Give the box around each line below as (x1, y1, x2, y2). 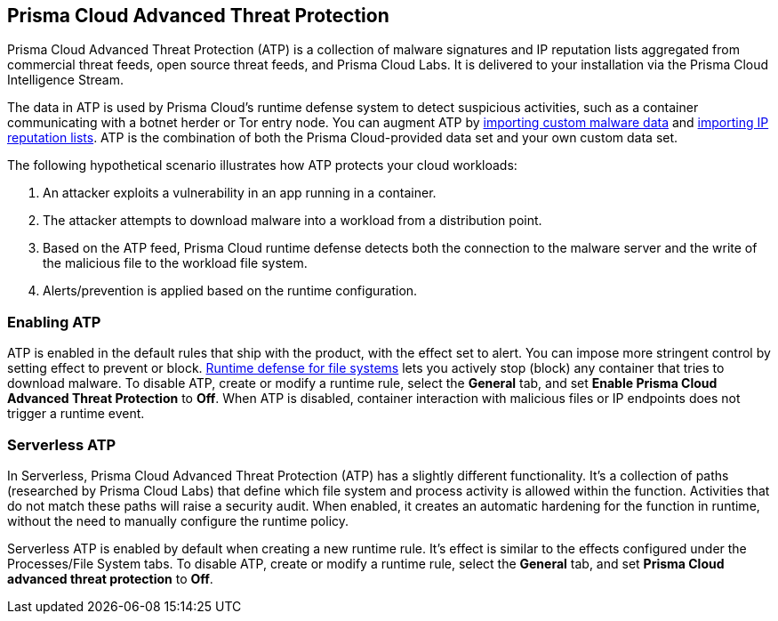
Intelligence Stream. (7, 72, 124, 88)
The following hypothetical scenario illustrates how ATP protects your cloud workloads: (7, 157, 517, 173)
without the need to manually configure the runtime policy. (7, 512, 349, 528)
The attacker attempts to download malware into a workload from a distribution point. (43, 213, 542, 229)
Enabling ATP (7, 312, 101, 331)
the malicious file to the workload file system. (43, 255, 308, 271)
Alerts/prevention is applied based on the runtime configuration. (43, 283, 418, 299)
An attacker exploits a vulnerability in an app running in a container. (43, 185, 437, 201)
